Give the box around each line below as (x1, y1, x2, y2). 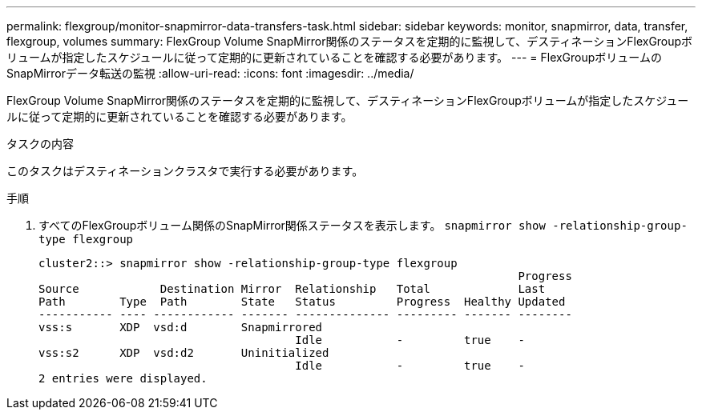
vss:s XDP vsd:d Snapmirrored (38, 321, 323, 334)
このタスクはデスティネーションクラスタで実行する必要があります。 (6, 164, 364, 178)
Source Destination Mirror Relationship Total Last (38, 282, 546, 295)
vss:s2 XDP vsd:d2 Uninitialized (38, 346, 329, 359)
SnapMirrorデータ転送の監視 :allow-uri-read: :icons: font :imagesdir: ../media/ (6, 66, 414, 80)
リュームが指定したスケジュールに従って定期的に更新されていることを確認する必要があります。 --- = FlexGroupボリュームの (6, 50, 662, 64)
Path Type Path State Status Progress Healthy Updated (38, 295, 566, 308)
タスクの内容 (6, 137, 74, 150)
